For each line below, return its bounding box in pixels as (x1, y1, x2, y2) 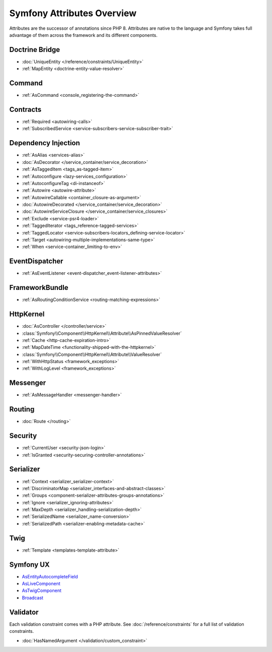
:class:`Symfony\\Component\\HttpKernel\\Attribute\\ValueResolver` (22, 351, 162, 358)
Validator (9, 608, 39, 616)
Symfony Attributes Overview (9, 8, 137, 19)
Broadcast (22, 595, 44, 601)
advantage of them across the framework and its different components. (9, 32, 158, 38)
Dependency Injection (9, 139, 80, 147)
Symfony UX (9, 560, 50, 569)
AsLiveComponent (22, 580, 60, 587)
